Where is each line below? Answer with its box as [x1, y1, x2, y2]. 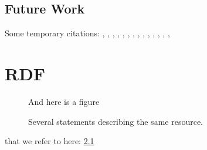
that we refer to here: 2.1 [5, 135, 94, 147]
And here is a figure [28, 95, 100, 107]
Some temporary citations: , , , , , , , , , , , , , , [5, 27, 170, 39]
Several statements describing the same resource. [28, 115, 203, 127]
